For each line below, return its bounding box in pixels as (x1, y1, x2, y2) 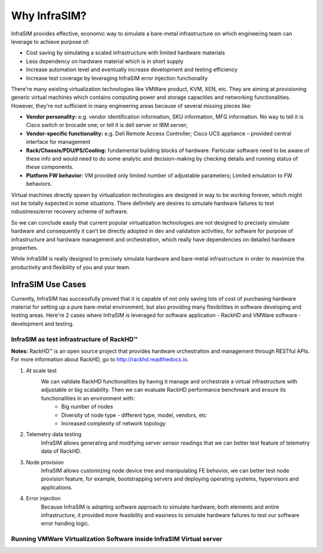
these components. (26, 164, 74, 171)
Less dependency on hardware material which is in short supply (26, 58, 184, 65)
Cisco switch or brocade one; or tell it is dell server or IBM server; (26, 122, 188, 129)
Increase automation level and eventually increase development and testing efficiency (26, 66, 238, 73)
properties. (11, 244, 38, 251)
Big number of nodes (61, 403, 114, 410)
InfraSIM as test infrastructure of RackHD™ (11, 335, 138, 343)
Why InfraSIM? (11, 9, 87, 22)
